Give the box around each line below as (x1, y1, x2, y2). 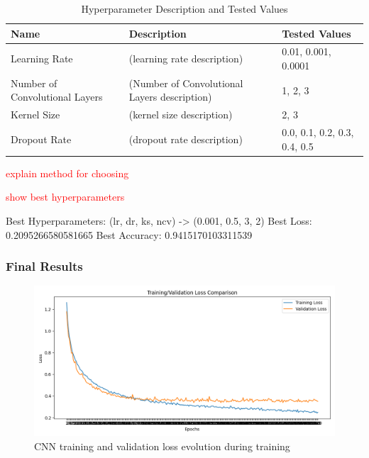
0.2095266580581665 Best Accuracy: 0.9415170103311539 (6, 227, 253, 242)
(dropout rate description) (128, 131, 243, 146)
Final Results (6, 257, 83, 275)
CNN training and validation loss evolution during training (34, 439, 290, 454)
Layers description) (128, 89, 212, 104)
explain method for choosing (6, 165, 129, 180)
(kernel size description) (128, 107, 233, 122)
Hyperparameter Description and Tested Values (81, 1, 288, 16)
